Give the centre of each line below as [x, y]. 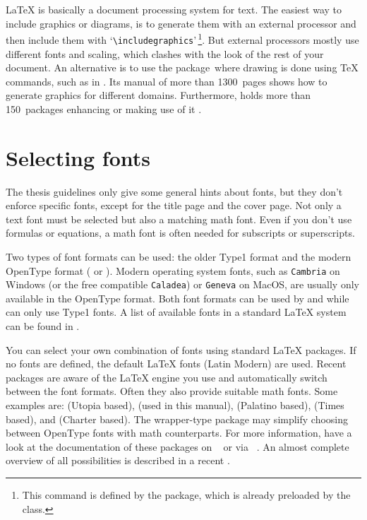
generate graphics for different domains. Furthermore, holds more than [158, 95]
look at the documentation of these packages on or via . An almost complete [178, 446]
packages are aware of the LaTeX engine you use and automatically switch [167, 377]
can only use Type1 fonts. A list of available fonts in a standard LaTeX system [176, 312]
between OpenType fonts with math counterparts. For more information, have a [179, 433]
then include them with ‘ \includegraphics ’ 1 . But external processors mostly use [182, 39]
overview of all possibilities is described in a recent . [118, 460]
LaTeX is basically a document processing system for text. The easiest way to [174, 9]
